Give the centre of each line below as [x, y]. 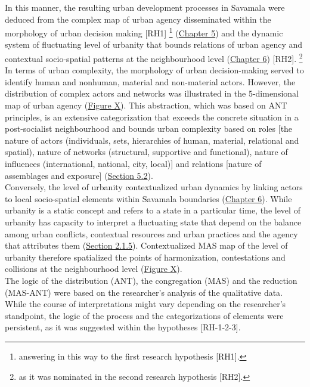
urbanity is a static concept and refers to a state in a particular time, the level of [153, 210]
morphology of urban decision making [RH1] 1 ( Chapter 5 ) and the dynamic [144, 32]
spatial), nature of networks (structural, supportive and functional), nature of [146, 152]
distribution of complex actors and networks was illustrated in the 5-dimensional [152, 93]
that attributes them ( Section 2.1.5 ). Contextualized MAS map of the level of [146, 245]
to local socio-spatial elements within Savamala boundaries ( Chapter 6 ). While [148, 198]
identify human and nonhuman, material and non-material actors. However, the [150, 81]
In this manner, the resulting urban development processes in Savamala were [145, 7]
